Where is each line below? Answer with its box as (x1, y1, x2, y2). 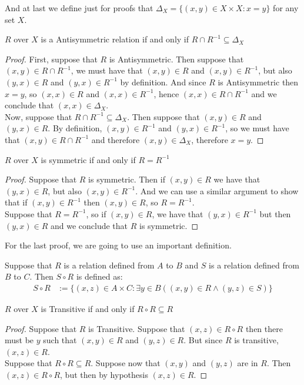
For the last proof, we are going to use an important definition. (5, 239, 232, 251)
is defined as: (76, 270, 123, 283)
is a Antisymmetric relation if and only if (41, 33, 189, 45)
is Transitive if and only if (41, 302, 135, 314)
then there (245, 322, 283, 334)
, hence (153, 87, 179, 99)
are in (237, 357, 258, 369)
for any (273, 2, 299, 14)
